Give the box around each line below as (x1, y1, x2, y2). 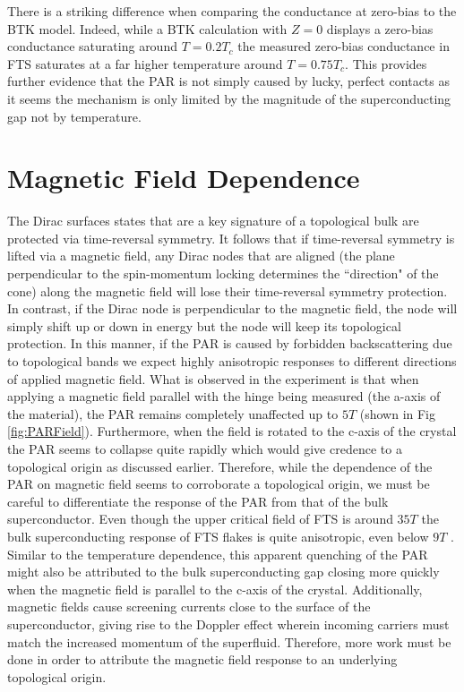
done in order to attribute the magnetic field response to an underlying (7, 650, 398, 669)
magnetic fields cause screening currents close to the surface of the (7, 597, 371, 616)
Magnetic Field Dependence (7, 159, 360, 196)
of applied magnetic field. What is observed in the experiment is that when (7, 369, 419, 388)
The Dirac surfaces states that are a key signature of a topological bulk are (7, 211, 419, 230)
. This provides (345, 54, 427, 73)
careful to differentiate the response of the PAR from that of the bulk (7, 491, 389, 510)
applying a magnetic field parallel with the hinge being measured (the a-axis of (7, 387, 441, 406)
